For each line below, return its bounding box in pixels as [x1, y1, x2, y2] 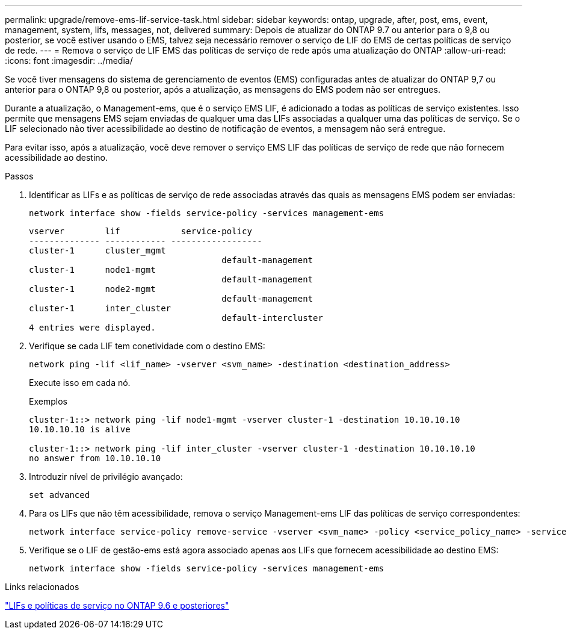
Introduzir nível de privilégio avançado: [29, 471, 183, 482]
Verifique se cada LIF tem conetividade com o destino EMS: [29, 341, 265, 351]
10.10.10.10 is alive [29, 424, 131, 434]
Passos [5, 171, 34, 181]
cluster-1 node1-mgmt [29, 265, 156, 275]
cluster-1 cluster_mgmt [29, 246, 166, 255]
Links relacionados [5, 582, 79, 592]
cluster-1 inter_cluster [29, 303, 171, 313]
